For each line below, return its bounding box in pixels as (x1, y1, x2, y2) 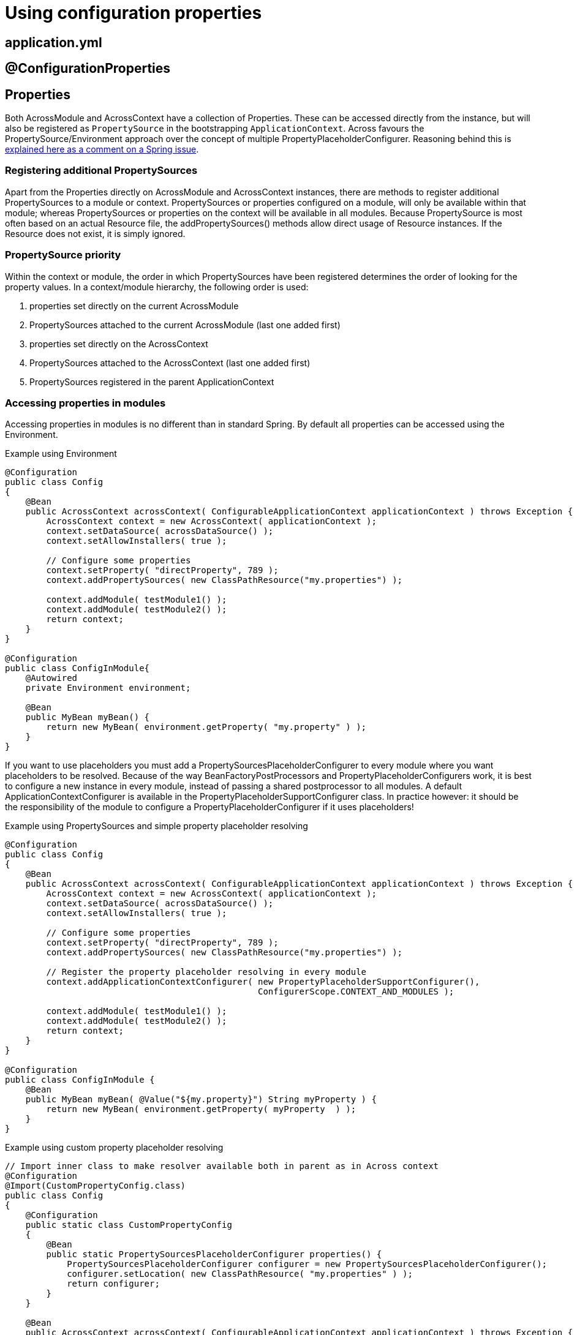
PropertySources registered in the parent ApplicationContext (29, 376, 274, 387)
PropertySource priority (5, 249, 121, 261)
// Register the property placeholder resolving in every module (46, 967, 367, 977)
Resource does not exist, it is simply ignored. (5, 228, 186, 239)
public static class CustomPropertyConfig (25, 1220, 232, 1230)
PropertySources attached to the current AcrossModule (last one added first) (29, 319, 341, 330)
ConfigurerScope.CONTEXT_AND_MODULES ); (258, 987, 454, 997)
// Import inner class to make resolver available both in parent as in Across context (5, 1161, 439, 1171)
